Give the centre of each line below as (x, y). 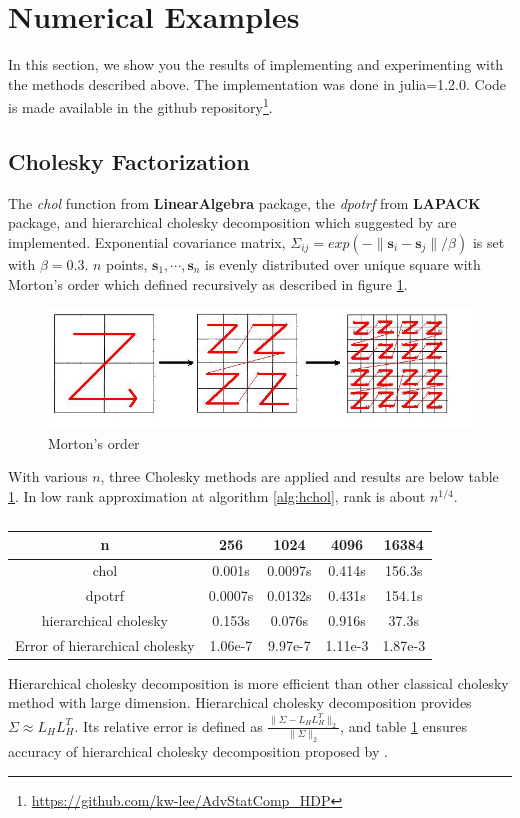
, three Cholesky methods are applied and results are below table (299, 476)
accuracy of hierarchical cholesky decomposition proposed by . (198, 751)
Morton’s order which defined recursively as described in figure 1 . (208, 283)
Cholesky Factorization (129, 160)
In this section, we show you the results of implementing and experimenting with (256, 64)
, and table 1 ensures (404, 725)
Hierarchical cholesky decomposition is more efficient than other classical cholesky (258, 682)
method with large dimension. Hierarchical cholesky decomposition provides (240, 702)
